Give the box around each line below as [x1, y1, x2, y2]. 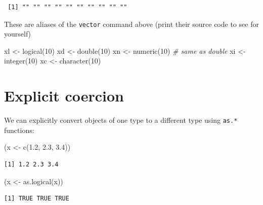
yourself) [4, 28, 31, 39]
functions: [4, 124, 34, 135]
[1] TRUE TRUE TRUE [4, 195, 69, 202]
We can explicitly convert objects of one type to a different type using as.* [4, 115, 238, 125]
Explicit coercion [4, 85, 124, 106]
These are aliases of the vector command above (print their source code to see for [4, 18, 259, 29]
